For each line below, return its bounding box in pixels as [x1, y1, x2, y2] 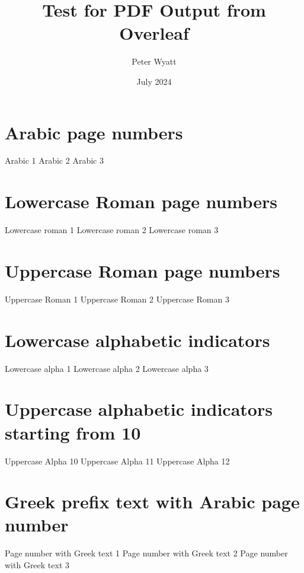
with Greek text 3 [5, 559, 70, 571]
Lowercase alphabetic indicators [5, 327, 270, 352]
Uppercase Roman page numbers [5, 258, 280, 282]
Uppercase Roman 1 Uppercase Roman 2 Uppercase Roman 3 [5, 292, 229, 305]
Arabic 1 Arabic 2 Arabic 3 [5, 154, 104, 167]
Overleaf [119, 21, 189, 45]
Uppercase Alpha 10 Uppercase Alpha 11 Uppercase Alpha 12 [5, 454, 230, 467]
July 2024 [136, 75, 172, 87]
